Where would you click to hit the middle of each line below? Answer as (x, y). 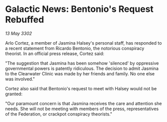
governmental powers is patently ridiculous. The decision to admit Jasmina (82, 68)
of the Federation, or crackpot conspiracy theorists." (59, 114)
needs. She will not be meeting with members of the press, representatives (82, 109)
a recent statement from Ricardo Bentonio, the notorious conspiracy (75, 48)
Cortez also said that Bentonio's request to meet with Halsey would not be (81, 88)
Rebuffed (25, 20)
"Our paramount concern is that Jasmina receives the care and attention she (83, 103)
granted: (14, 94)
